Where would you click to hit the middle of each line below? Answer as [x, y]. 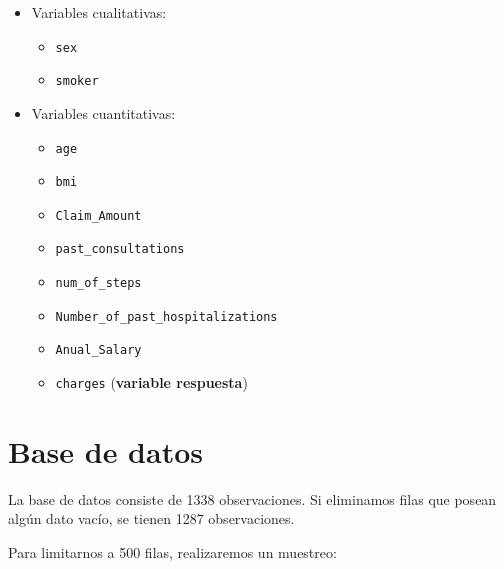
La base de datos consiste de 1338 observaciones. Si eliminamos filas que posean [252, 498]
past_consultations [120, 249]
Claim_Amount [98, 215]
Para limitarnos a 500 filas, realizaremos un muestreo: [172, 552]
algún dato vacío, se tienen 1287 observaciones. [151, 518]
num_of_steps [98, 283]
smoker [77, 81]
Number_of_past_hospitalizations [166, 316]
